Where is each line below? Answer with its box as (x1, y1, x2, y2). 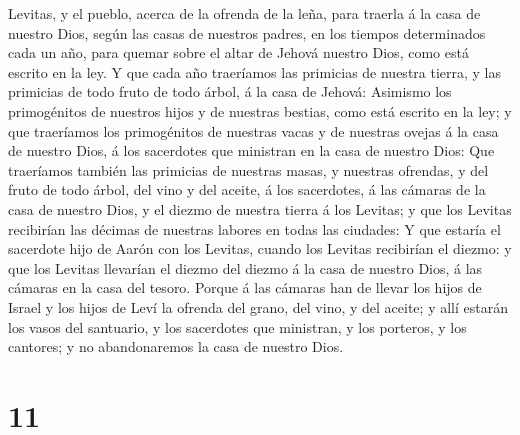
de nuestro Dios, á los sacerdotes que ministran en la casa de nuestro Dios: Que (8, 140, 495, 161)
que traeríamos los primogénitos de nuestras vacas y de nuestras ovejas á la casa (8, 120, 499, 141)
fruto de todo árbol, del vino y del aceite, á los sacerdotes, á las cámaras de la (8, 179, 486, 200)
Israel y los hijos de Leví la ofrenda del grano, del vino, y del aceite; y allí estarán (8, 296, 508, 317)
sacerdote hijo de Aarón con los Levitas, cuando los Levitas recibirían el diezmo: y (8, 238, 512, 259)
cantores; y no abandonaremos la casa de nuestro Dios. (8, 336, 344, 357)
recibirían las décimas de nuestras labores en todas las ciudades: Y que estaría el (8, 218, 501, 239)
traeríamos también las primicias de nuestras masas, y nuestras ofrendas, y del (8, 159, 489, 180)
